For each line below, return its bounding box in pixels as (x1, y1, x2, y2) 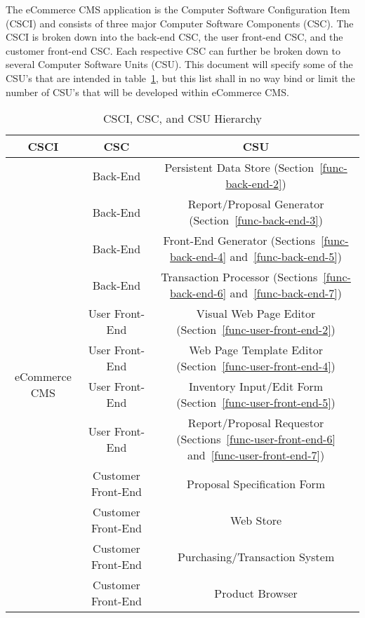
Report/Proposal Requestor (187, 415, 324, 431)
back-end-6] (170, 285, 227, 302)
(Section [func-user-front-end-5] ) (176, 394, 336, 411)
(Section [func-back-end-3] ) (189, 212, 323, 229)
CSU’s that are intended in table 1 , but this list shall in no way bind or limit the (6, 70, 355, 85)
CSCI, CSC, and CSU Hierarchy (103, 110, 262, 127)
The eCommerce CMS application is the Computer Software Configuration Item (6, 2, 350, 16)
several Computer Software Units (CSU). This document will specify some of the (6, 57, 353, 72)
